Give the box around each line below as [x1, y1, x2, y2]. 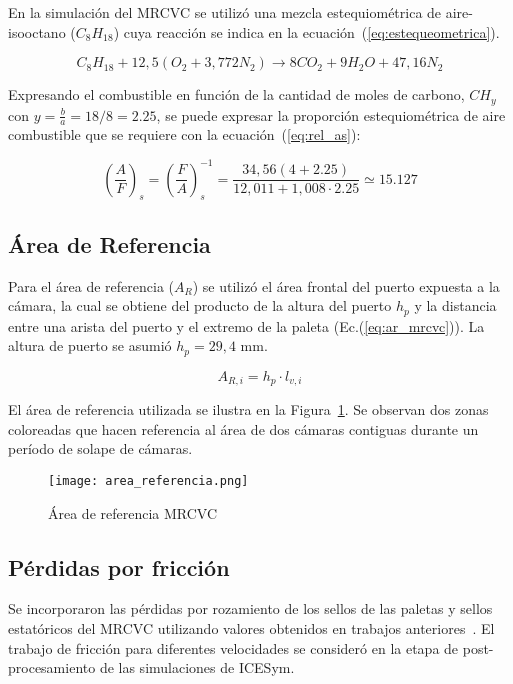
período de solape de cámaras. [8, 438, 193, 459]
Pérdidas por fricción [8, 551, 230, 582]
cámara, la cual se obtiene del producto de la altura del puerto [8, 295, 392, 316]
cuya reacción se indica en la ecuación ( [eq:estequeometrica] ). [123, 21, 500, 42]
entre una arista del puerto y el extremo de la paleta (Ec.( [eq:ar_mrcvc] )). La [8, 315, 485, 336]
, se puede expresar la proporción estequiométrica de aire [156, 104, 506, 125]
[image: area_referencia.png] [48, 473, 249, 488]
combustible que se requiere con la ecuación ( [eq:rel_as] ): [8, 124, 361, 145]
